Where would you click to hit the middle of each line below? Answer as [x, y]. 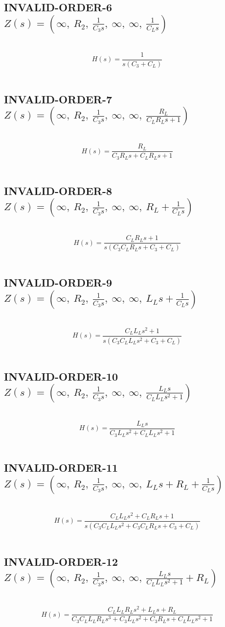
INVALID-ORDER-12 [61, 561]
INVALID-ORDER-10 [61, 376]
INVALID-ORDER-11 [61, 468]
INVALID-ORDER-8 [58, 190]
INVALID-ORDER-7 [58, 99]
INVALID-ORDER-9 [58, 282]
